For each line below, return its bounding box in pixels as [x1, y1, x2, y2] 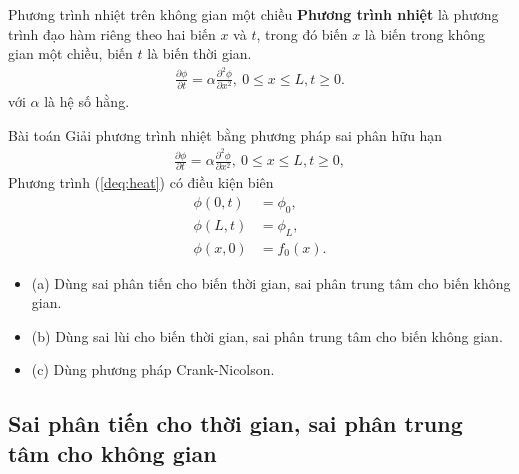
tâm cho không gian [8, 437, 217, 468]
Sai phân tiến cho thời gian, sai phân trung [8, 408, 463, 439]
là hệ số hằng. [44, 91, 130, 111]
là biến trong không [364, 23, 486, 44]
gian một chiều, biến [8, 43, 133, 64]
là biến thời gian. [147, 43, 252, 64]
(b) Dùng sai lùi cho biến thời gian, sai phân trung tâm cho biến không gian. [31, 325, 503, 346]
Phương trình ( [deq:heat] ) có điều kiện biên [8, 172, 274, 193]
